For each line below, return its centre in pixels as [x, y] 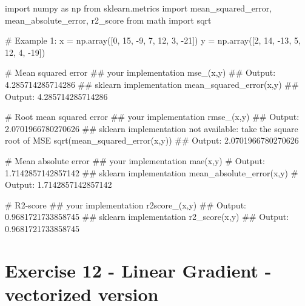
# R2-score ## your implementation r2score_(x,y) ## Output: [126, 205]
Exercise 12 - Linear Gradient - [138, 270]
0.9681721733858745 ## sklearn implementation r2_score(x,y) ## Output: [147, 217]
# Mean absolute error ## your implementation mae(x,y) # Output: [135, 160]
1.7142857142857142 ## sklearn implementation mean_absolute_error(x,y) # [152, 172]
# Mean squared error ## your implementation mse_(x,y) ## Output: [140, 72]
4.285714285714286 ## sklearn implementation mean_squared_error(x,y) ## [152, 84]
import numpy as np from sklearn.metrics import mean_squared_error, [139, 8]
